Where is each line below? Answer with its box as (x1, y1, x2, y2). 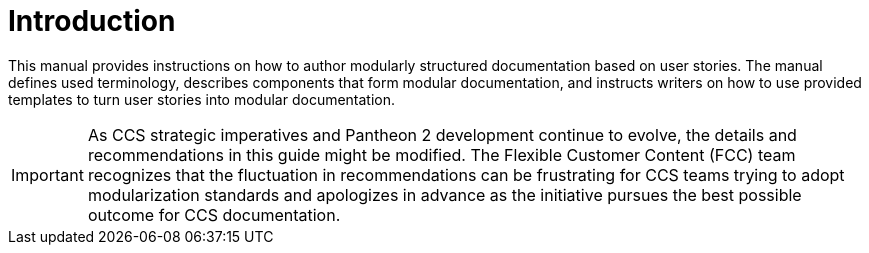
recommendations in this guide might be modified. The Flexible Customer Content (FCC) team (87, 144, 796, 165)
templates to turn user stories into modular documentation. (8, 90, 396, 108)
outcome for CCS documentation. (87, 204, 341, 225)
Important (11, 164, 84, 185)
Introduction (8, 4, 176, 38)
